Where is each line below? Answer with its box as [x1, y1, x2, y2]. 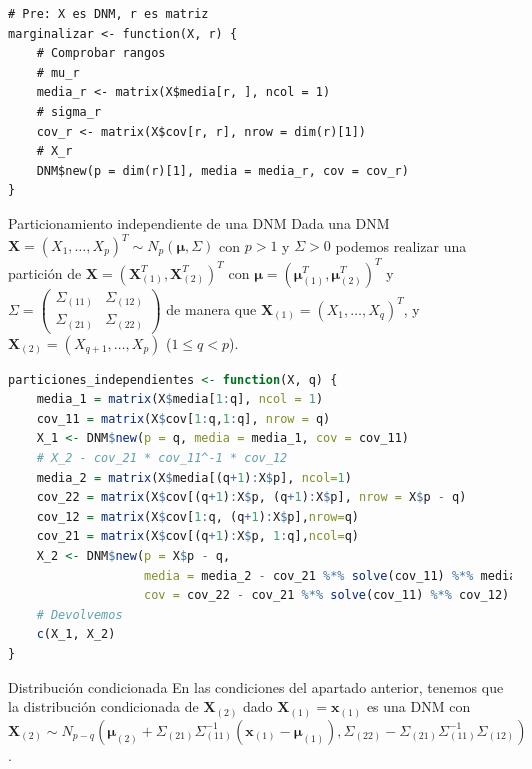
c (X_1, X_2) [36, 627, 116, 642]
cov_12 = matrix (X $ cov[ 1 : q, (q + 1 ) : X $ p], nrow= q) [36, 509, 359, 524]
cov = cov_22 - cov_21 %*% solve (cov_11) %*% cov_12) [144, 588, 510, 603]
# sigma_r [36, 104, 102, 119]
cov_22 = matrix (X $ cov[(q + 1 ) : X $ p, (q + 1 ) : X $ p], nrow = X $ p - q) [36, 490, 467, 505]
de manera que [166, 298, 257, 319]
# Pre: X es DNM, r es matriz [8, 7, 209, 21]
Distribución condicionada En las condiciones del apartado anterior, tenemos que [8, 676, 504, 697]
